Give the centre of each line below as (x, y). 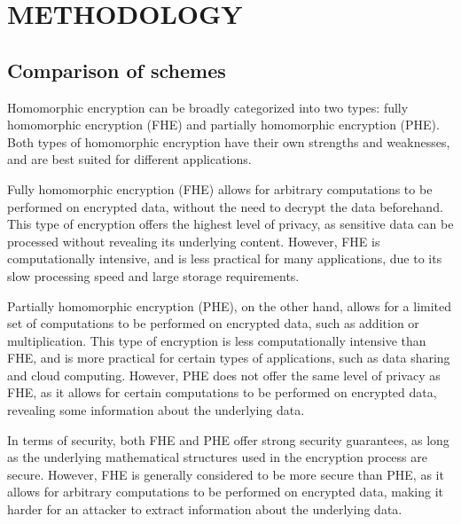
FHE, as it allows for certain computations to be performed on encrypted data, (222, 392)
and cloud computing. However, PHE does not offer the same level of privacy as (224, 375)
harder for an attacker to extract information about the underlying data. (205, 509)
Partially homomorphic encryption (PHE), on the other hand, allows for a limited (230, 305)
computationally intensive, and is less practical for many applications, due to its (225, 258)
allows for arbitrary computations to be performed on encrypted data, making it (226, 492)
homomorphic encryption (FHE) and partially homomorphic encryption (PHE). (223, 125)
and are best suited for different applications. (129, 159)
